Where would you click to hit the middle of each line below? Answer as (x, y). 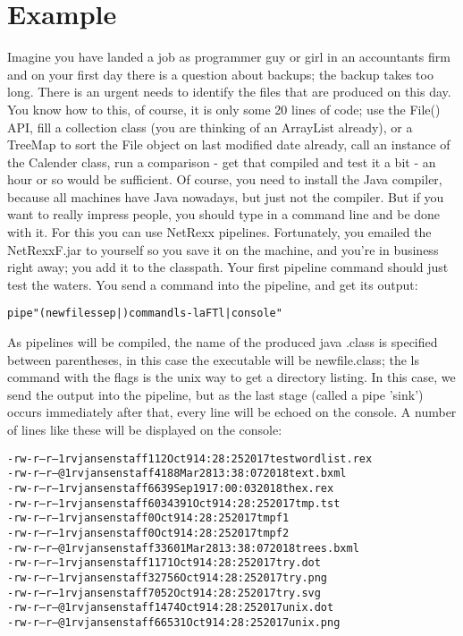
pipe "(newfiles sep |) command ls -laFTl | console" (145, 314)
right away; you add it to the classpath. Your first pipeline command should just (228, 267)
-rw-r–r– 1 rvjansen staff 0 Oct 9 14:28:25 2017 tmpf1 (148, 518)
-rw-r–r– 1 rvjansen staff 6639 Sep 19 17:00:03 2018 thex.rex (171, 488)
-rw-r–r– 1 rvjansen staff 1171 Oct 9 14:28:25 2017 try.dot (164, 563)
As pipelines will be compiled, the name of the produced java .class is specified (223, 342)
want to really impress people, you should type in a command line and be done (224, 214)
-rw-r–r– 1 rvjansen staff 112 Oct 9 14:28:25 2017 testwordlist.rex (190, 458)
